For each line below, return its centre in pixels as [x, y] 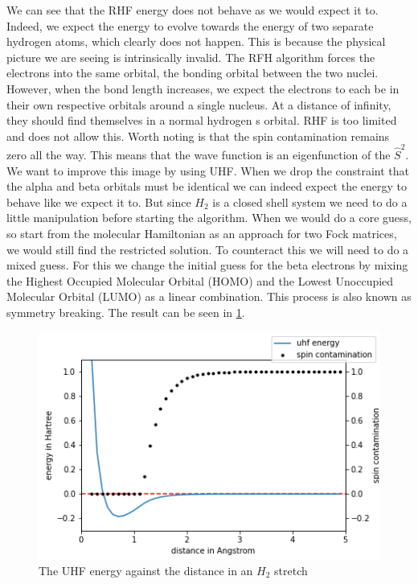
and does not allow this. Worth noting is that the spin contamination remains [198, 136]
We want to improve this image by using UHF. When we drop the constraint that [208, 170]
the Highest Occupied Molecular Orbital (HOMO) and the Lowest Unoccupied [200, 280]
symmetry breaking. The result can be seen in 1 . [126, 312]
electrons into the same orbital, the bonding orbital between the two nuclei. [193, 73]
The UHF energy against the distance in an [146, 570]
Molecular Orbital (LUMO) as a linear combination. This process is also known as [209, 296]
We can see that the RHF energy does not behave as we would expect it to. [193, 10]
